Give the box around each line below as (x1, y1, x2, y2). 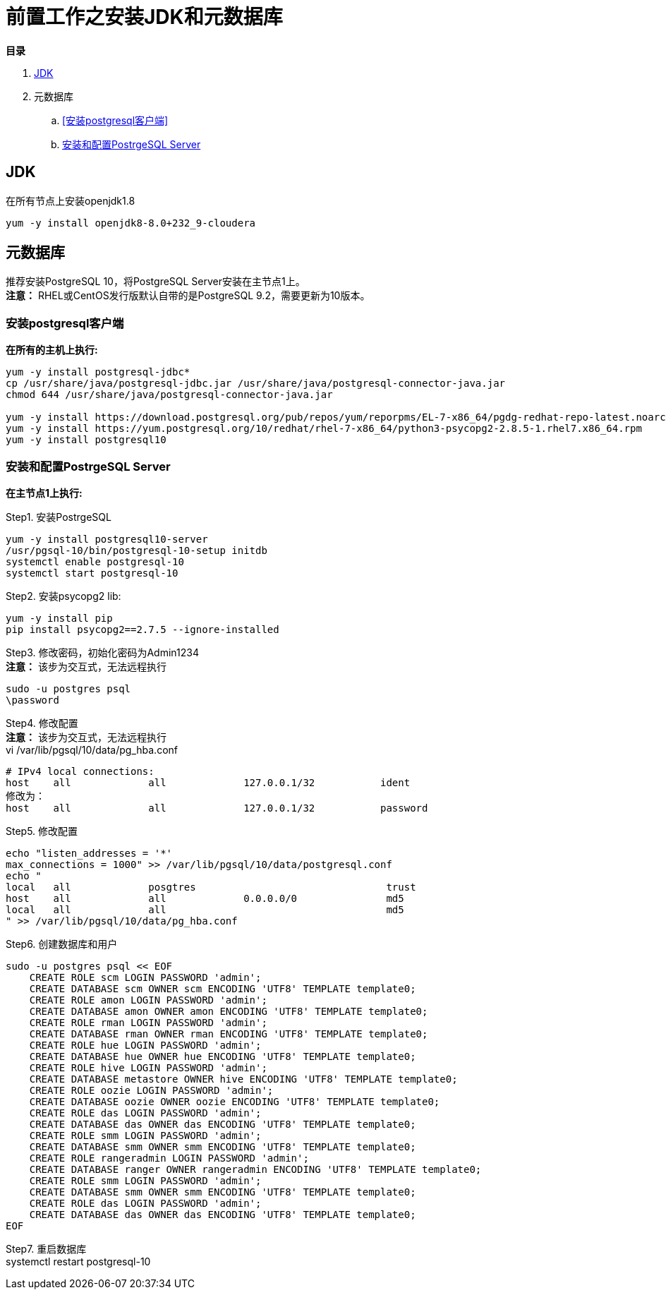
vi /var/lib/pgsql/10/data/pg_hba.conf (6, 743, 178, 756)
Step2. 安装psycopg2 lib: (6, 589, 121, 602)
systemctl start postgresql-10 (6, 567, 178, 579)
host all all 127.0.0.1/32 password (6, 802, 428, 814)
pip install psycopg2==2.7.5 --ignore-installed (6, 623, 279, 635)
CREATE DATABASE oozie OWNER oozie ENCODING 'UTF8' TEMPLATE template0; (29, 1095, 440, 1107)
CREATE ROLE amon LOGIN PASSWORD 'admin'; (29, 994, 267, 1006)
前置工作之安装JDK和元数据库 (6, 5, 283, 29)
